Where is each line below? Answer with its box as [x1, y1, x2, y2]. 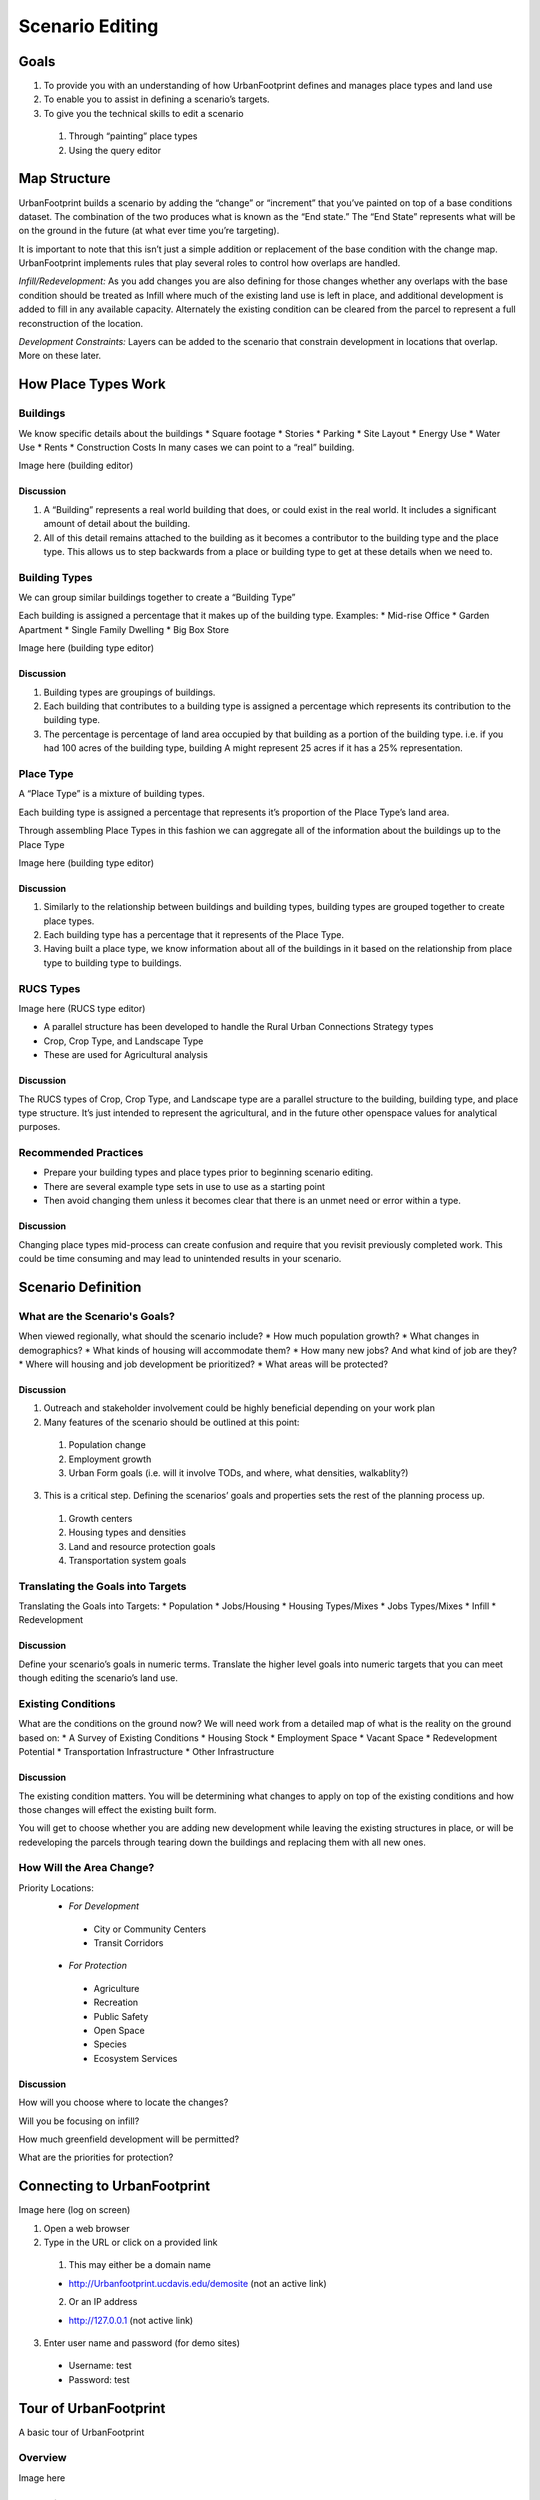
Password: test [68, 2373, 130, 2385]
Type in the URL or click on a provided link [43, 2236, 218, 2248]
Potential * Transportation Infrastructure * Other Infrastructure [18, 1746, 275, 1758]
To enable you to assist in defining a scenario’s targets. [43, 93, 270, 105]
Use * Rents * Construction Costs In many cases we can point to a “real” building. [18, 441, 355, 453]
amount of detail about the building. [43, 518, 191, 530]
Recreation [93, 1996, 139, 2009]
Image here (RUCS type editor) [18, 1003, 146, 1014]
